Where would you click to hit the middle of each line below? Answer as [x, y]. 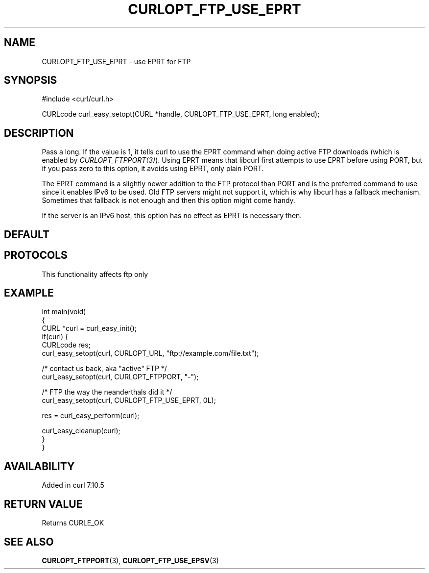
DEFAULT [27, 234]
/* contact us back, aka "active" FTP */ [104, 369]
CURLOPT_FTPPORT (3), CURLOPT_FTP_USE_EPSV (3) [130, 560]
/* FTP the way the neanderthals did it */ [107, 392]
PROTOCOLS [36, 255]
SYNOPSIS [31, 80]
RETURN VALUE [43, 504]
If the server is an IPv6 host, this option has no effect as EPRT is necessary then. [172, 216]
